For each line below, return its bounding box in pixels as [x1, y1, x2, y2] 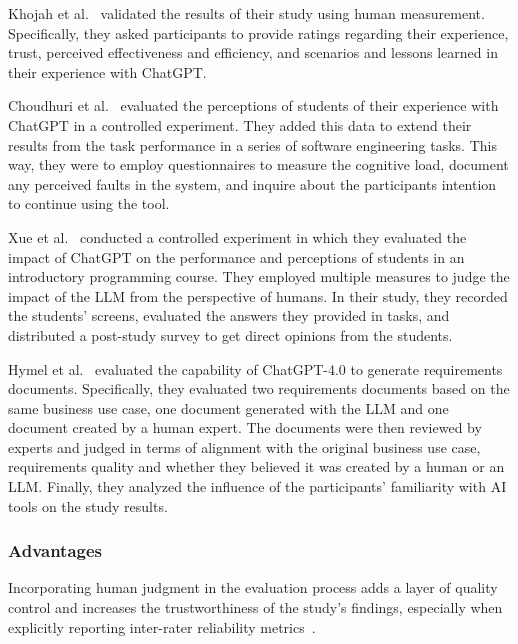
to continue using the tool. [8, 193, 170, 214]
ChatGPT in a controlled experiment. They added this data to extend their [8, 114, 472, 135]
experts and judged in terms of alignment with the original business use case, [8, 436, 481, 457]
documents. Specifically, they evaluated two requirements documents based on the [8, 378, 510, 399]
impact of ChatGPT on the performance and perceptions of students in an [8, 246, 465, 267]
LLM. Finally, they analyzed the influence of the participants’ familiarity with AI [8, 476, 507, 497]
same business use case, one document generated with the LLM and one [8, 397, 449, 418]
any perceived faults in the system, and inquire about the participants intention [8, 173, 497, 194]
